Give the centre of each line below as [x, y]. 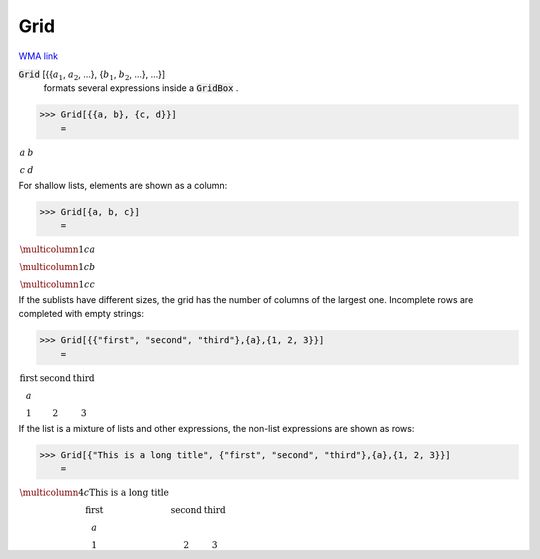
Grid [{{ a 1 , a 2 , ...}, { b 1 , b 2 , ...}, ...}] [92, 75]
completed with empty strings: [81, 314]
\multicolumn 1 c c [58, 284]
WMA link [38, 56]
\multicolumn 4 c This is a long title [94, 493]
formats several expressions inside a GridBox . [141, 88]
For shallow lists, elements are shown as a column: [123, 185]
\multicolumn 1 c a [57, 249]
